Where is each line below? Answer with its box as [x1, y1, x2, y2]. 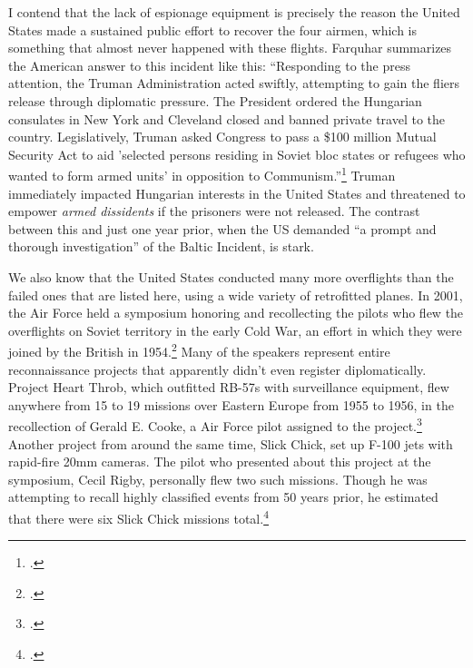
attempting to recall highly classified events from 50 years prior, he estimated [8, 487, 439, 506]
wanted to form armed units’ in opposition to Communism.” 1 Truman [8, 163, 396, 184]
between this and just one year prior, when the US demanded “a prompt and [8, 219, 437, 238]
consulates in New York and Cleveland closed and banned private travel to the [8, 109, 446, 128]
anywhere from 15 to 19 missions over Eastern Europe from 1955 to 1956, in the [8, 395, 454, 414]
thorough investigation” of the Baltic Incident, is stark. [8, 237, 314, 256]
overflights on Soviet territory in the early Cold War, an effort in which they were [8, 320, 462, 339]
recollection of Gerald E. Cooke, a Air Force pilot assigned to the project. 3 [8, 414, 422, 436]
